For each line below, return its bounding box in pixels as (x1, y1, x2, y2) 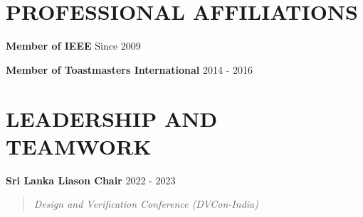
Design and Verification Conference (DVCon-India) (33, 196, 258, 211)
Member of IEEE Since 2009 (6, 38, 141, 53)
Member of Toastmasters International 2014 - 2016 (6, 62, 253, 77)
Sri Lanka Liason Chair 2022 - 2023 (6, 172, 176, 187)
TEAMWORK (6, 131, 152, 160)
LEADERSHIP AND (6, 104, 218, 133)
